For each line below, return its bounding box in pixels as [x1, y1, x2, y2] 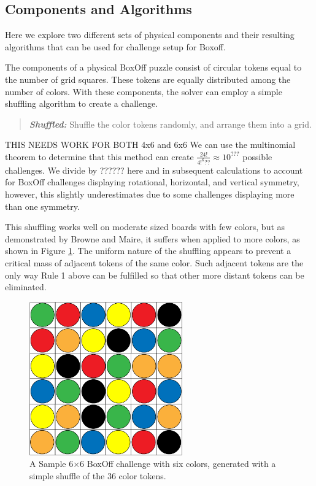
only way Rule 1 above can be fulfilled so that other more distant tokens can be [5, 268, 304, 281]
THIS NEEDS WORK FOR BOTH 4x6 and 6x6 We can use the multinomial [5, 138, 296, 151]
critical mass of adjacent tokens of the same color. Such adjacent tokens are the [5, 256, 304, 269]
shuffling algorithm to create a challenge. [5, 97, 158, 110]
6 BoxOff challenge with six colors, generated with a [80, 457, 276, 470]
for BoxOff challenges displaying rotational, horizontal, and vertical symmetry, [5, 175, 299, 188]
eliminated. [5, 280, 47, 293]
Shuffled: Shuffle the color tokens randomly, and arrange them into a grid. [29, 117, 312, 130]
